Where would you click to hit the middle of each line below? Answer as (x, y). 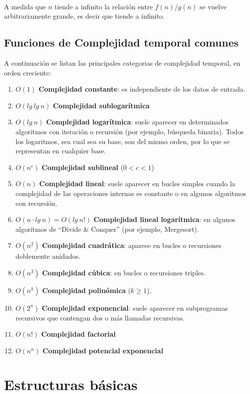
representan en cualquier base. (61, 151)
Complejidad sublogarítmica (101, 105)
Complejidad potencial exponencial (103, 351)
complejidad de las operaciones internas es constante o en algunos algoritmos (131, 193)
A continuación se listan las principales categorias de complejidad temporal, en (122, 62)
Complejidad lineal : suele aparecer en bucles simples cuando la (137, 184)
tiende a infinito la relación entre (104, 6)
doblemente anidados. (48, 256)
